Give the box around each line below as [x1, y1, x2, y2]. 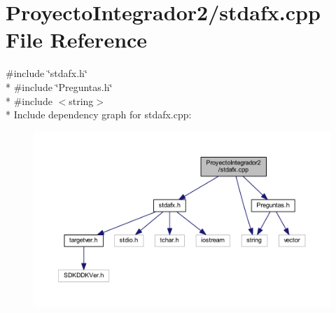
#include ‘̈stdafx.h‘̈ [6, 66, 87, 81]
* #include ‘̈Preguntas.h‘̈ [6, 79, 113, 94]
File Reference [6, 25, 148, 54]
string [69, 93, 94, 108]
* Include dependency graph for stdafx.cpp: [6, 107, 192, 122]
